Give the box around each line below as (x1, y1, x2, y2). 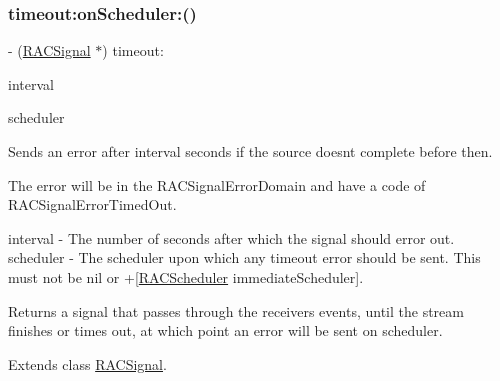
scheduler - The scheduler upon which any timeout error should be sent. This (8, 247, 481, 268)
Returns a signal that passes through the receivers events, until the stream (8, 300, 464, 321)
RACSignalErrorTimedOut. (8, 194, 177, 215)
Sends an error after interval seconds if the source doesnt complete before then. (8, 141, 493, 161)
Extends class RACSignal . (8, 353, 167, 374)
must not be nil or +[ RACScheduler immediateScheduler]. (8, 266, 364, 287)
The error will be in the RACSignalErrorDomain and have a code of (8, 174, 426, 195)
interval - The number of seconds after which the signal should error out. (8, 227, 455, 248)
